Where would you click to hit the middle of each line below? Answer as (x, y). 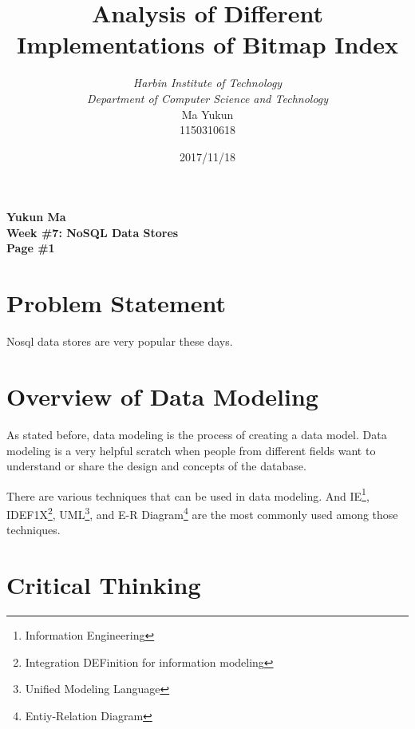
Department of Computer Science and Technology (207, 98)
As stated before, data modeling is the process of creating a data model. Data (197, 434)
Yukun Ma (36, 217)
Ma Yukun (207, 114)
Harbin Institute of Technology (207, 83)
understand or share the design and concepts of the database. (156, 466)
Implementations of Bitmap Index (207, 44)
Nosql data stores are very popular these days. (120, 341)
